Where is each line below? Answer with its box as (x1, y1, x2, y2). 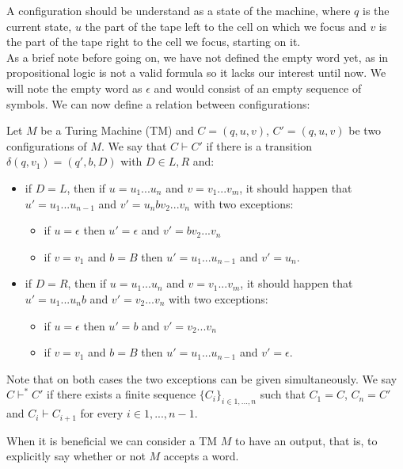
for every (80, 405, 124, 421)
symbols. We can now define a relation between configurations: (6, 95, 310, 112)
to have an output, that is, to (235, 432, 378, 448)
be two (348, 122, 382, 139)
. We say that (101, 137, 167, 154)
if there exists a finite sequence (47, 386, 196, 402)
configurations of (6, 137, 87, 154)
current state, (6, 17, 72, 34)
